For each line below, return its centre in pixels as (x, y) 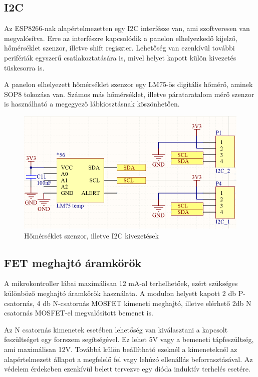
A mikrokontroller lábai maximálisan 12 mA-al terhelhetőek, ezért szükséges (121, 283)
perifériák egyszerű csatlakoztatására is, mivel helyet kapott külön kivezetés (120, 57)
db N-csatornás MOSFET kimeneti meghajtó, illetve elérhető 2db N (147, 303)
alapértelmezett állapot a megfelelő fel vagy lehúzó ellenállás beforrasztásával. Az (128, 359)
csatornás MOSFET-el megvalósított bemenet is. (79, 313)
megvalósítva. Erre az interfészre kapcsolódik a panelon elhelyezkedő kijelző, (121, 38)
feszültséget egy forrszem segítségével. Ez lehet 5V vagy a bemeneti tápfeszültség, (129, 339)
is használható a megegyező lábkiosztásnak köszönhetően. (92, 104)
